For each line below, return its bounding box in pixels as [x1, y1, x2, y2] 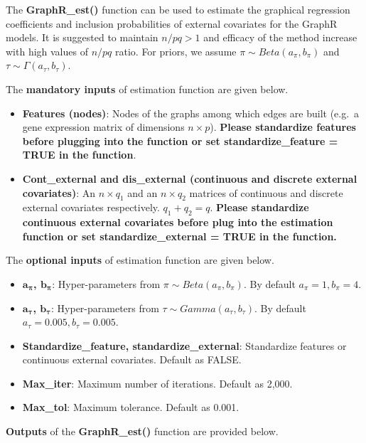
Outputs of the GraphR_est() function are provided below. [6, 424, 279, 439]
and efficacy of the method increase [203, 30, 357, 45]
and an [127, 185, 158, 200]
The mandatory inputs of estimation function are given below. [6, 81, 289, 96]
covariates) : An [22, 185, 96, 200]
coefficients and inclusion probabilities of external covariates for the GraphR [6, 16, 338, 31]
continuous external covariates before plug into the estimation [22, 215, 333, 230]
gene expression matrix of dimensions [22, 119, 185, 134]
